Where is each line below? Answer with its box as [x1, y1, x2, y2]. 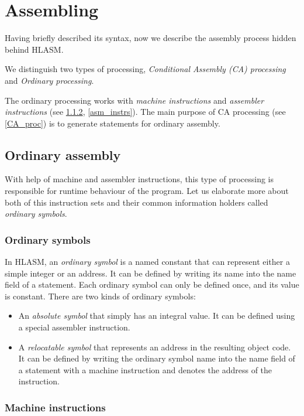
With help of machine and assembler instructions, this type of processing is [5, 173, 274, 185]
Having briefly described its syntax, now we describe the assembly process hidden [5, 32, 296, 44]
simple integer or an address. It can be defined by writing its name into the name [5, 267, 296, 279]
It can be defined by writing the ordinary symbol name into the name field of [18, 352, 295, 364]
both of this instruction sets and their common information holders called [5, 196, 268, 208]
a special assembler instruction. [18, 321, 130, 333]
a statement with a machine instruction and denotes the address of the [18, 363, 272, 376]
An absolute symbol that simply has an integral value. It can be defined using [18, 309, 295, 322]
